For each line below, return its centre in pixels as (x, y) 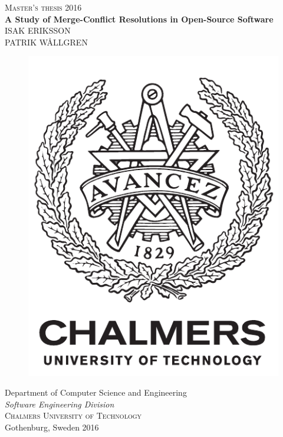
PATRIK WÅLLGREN (46, 42)
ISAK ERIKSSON (38, 30)
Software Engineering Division (60, 404)
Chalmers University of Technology (73, 415)
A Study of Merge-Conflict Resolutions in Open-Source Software (139, 19)
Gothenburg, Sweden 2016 (52, 427)
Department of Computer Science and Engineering (96, 392)
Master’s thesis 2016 (43, 7)
